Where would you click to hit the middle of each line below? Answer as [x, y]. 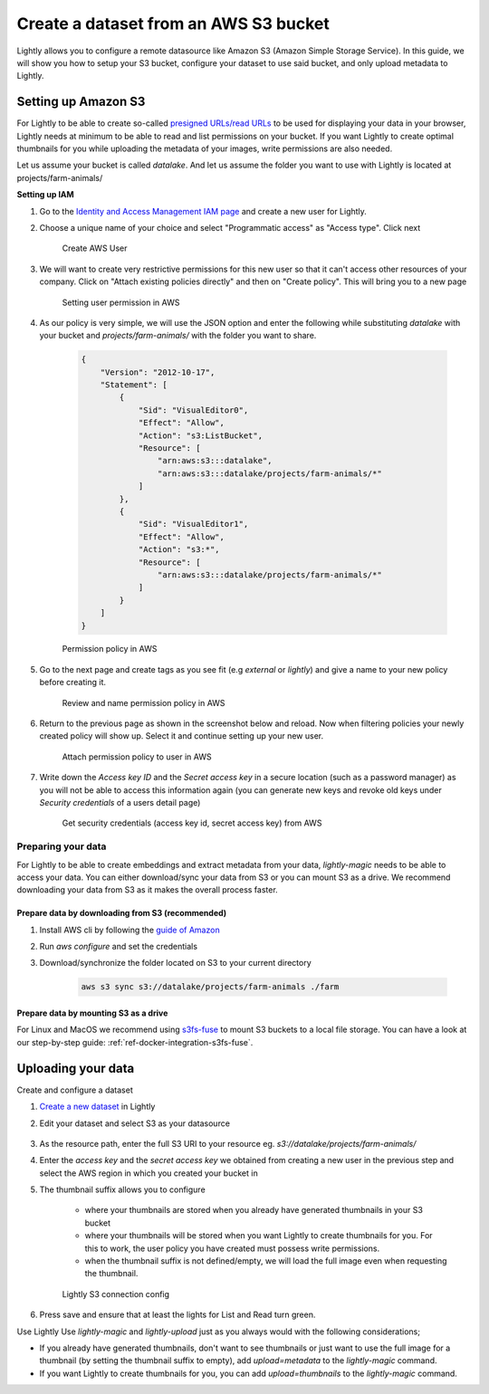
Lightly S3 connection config [116, 1294]
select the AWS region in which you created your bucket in [149, 1173]
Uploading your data [76, 1068]
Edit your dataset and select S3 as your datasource [135, 1123]
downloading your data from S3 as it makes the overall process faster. [147, 890]
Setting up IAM [45, 195]
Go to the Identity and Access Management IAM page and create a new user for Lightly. [203, 211]
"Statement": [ [134, 385]
